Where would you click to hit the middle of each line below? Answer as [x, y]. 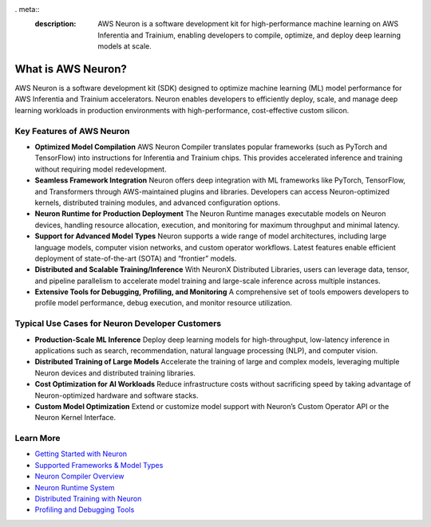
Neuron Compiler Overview [79, 476]
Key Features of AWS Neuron [72, 131]
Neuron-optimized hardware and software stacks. [117, 395]
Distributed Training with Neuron [88, 499]
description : [55, 24]
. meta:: [27, 9]
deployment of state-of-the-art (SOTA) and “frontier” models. [136, 258]
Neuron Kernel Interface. [75, 418]
